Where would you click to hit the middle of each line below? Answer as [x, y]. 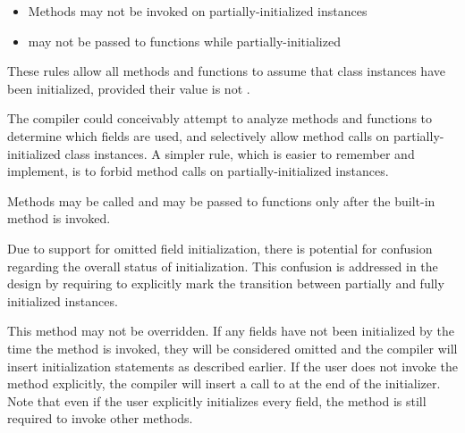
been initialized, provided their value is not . [129, 88]
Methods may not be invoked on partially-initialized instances [198, 11]
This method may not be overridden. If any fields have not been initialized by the [231, 331]
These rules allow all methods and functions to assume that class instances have [226, 71]
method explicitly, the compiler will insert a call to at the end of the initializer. [224, 383]
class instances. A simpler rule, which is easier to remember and [240, 153]
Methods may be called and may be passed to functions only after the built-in [221, 200]
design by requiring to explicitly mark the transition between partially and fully [226, 283]
